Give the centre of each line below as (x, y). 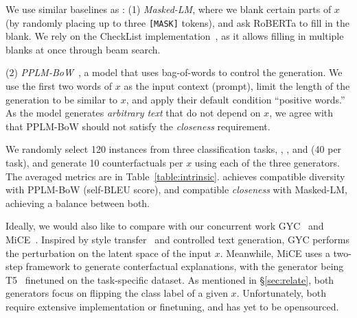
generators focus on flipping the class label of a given (117, 293)
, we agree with (301, 113)
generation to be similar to (62, 99)
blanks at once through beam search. (83, 49)
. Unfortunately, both (281, 293)
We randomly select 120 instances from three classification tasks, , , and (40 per (174, 149)
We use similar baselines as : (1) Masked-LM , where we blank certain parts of (169, 9)
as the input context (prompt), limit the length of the (237, 86)
